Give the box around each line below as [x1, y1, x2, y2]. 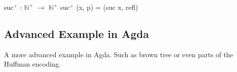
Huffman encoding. [4, 59, 61, 69]
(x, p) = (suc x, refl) [76, 2, 138, 12]
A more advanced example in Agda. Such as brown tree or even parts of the [4, 49, 234, 59]
